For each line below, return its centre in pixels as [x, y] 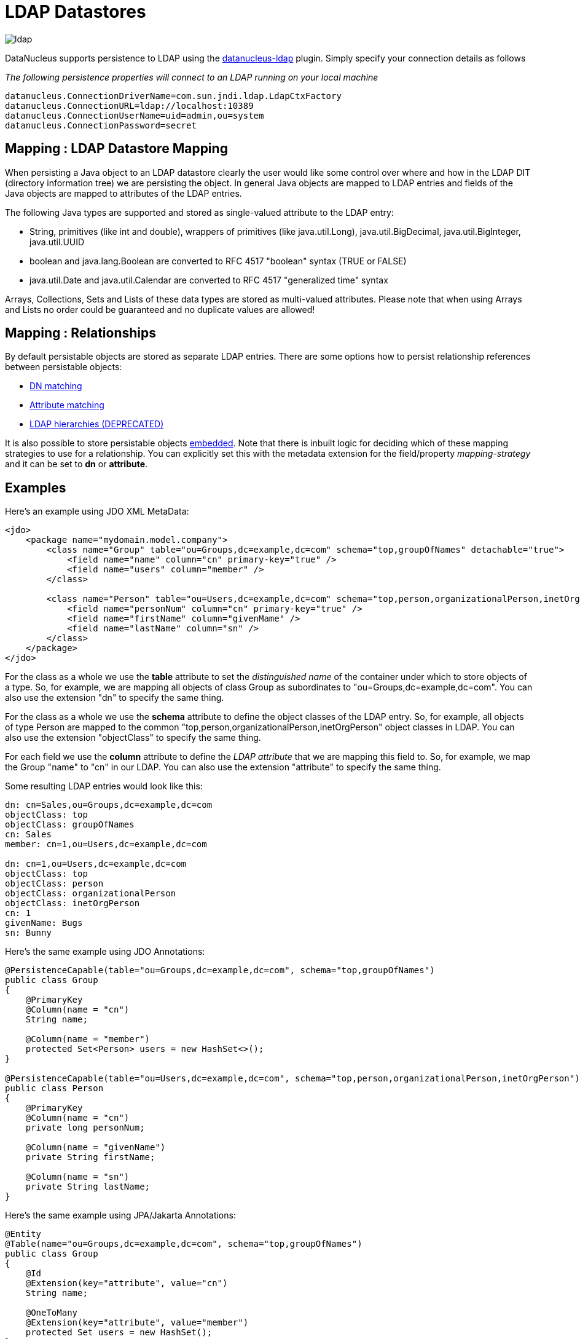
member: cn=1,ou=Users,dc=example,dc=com [106, 844]
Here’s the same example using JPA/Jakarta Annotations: [120, 1215]
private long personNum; [85, 1128]
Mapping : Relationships [81, 333]
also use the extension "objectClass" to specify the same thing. [133, 738]
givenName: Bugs [44, 923]
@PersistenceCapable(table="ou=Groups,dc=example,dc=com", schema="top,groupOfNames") [220, 970]
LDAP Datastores [76, 12]
